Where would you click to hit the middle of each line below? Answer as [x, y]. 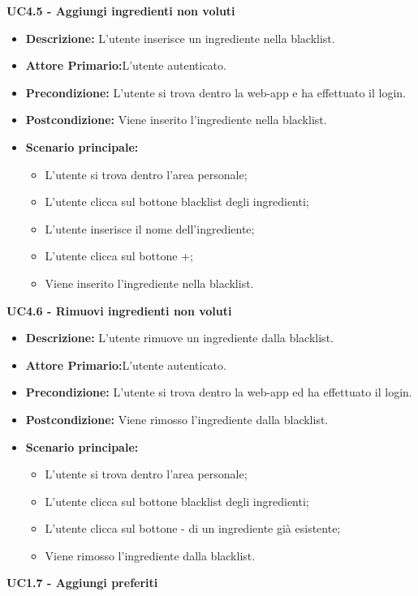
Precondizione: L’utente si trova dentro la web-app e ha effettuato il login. [215, 92]
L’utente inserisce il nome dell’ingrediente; [150, 228]
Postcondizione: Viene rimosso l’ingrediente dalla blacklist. [177, 419]
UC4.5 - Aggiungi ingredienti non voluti [121, 11]
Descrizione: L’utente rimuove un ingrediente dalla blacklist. [179, 338]
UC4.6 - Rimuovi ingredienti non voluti [119, 310]
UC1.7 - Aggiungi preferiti [82, 583]
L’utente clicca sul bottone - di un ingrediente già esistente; [193, 528]
